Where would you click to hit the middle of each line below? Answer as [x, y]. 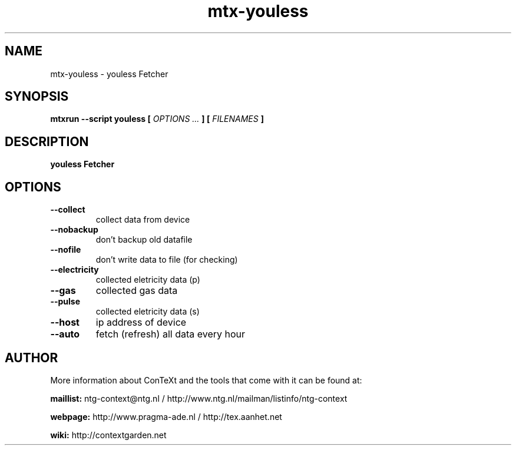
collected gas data [137, 291]
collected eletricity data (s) [148, 312]
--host [65, 322]
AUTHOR [32, 358]
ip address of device [141, 322]
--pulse [65, 302]
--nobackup [74, 230]
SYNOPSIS [37, 97]
